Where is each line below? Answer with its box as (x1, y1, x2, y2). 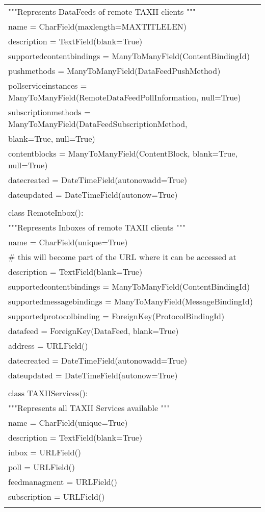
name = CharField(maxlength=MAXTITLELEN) (8, 20, 187, 32)
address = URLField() (8, 340, 88, 351)
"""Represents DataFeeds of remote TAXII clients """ (8, 6, 196, 17)
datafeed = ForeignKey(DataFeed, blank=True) (8, 325, 179, 337)
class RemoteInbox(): (8, 207, 84, 218)
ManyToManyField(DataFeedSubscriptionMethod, (8, 118, 188, 130)
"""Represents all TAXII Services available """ (8, 402, 170, 414)
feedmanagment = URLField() (8, 476, 118, 488)
